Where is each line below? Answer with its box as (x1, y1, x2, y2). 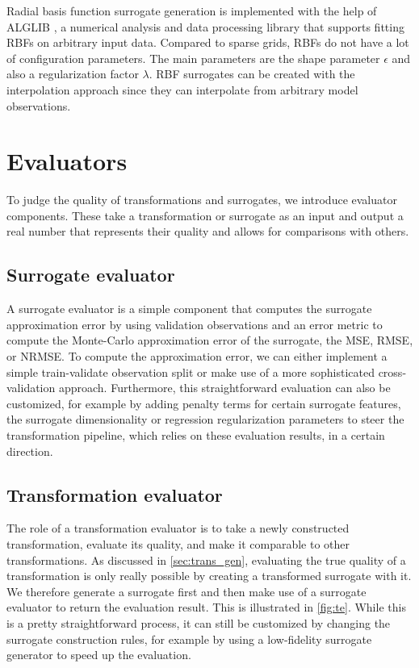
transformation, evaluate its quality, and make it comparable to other (6, 536, 350, 552)
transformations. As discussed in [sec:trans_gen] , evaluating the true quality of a (6, 551, 406, 568)
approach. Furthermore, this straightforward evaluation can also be (58, 379, 391, 396)
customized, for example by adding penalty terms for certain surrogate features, (6, 395, 401, 411)
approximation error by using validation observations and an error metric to (6, 315, 383, 332)
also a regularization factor (6, 65, 139, 82)
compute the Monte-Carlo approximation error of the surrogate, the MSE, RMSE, (6, 332, 413, 349)
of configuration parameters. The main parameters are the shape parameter (6, 49, 380, 66)
